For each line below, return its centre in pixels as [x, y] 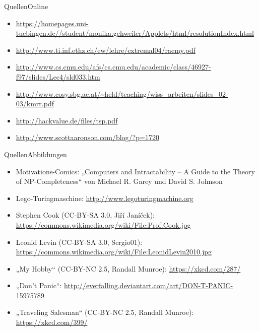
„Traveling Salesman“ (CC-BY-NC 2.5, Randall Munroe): [105, 312]
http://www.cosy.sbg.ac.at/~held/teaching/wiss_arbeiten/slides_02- [122, 93]
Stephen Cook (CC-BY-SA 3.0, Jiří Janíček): [85, 215]
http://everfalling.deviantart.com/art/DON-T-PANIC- [149, 285]
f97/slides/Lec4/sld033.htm [58, 76]
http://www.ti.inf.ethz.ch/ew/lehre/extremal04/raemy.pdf [106, 50]
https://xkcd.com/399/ [52, 322]
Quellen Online [26, 6]
